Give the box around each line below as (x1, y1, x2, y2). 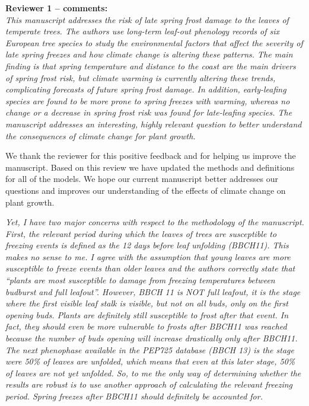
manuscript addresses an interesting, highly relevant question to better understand (5, 117, 302, 130)
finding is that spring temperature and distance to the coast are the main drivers (5, 59, 296, 72)
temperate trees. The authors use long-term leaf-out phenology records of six (5, 25, 280, 37)
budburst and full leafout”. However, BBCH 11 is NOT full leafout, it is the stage (5, 285, 301, 298)
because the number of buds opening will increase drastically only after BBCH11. (5, 332, 298, 344)
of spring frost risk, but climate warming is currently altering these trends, (5, 71, 276, 84)
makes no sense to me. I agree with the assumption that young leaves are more (5, 250, 291, 263)
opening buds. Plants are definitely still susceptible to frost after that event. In (5, 308, 289, 321)
